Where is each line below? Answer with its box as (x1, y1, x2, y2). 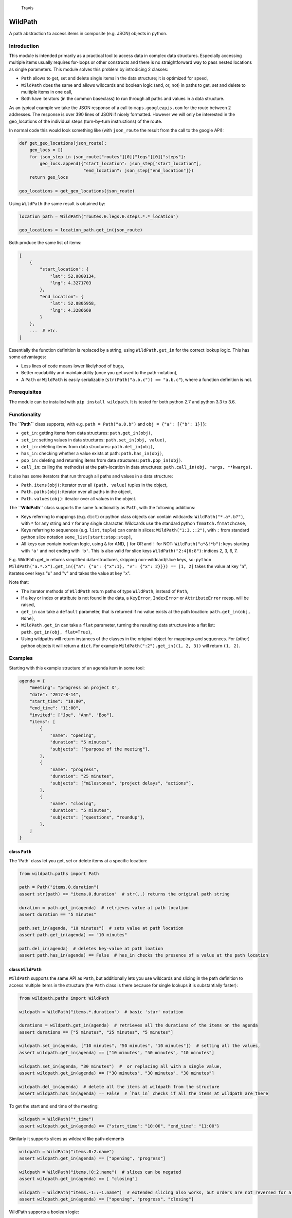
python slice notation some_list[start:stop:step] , (21, 534, 133, 540)
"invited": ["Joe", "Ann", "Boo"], (29, 712, 114, 718)
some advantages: (9, 354, 46, 360)
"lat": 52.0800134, (50, 273, 97, 279)
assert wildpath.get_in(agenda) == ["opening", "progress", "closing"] (19, 1197, 194, 1202)
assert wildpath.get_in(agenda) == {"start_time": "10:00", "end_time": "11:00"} (19, 1123, 220, 1129)
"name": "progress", (50, 766, 99, 772)
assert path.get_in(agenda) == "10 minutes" (19, 932, 128, 938)
